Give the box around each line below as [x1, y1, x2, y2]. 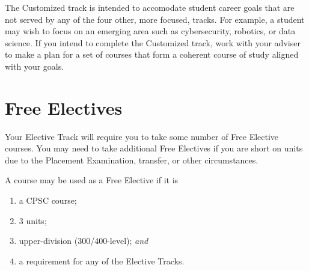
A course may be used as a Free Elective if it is [5, 174, 179, 186]
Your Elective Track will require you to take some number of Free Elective [5, 130, 279, 142]
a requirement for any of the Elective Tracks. [19, 254, 185, 267]
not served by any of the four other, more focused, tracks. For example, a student [5, 13, 305, 25]
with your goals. [5, 59, 64, 72]
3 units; [19, 214, 47, 227]
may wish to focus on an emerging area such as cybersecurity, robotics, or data [5, 25, 296, 37]
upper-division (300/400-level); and [19, 234, 148, 247]
